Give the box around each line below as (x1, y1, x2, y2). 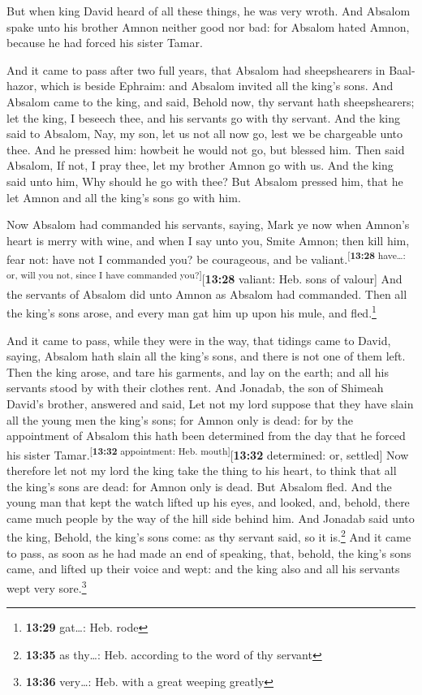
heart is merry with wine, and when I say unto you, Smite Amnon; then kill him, (6, 231, 410, 248)
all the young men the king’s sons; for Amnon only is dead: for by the (6, 411, 354, 428)
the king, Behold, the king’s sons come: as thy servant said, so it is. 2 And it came (6, 526, 411, 546)
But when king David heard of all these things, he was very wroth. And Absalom (6, 2, 411, 19)
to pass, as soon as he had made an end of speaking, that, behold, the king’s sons (6, 544, 411, 561)
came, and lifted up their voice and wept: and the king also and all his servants (6, 560, 400, 577)
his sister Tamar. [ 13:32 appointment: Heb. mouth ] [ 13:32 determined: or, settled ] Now (6, 443, 409, 463)
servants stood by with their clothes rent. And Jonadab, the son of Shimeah (6, 379, 384, 396)
